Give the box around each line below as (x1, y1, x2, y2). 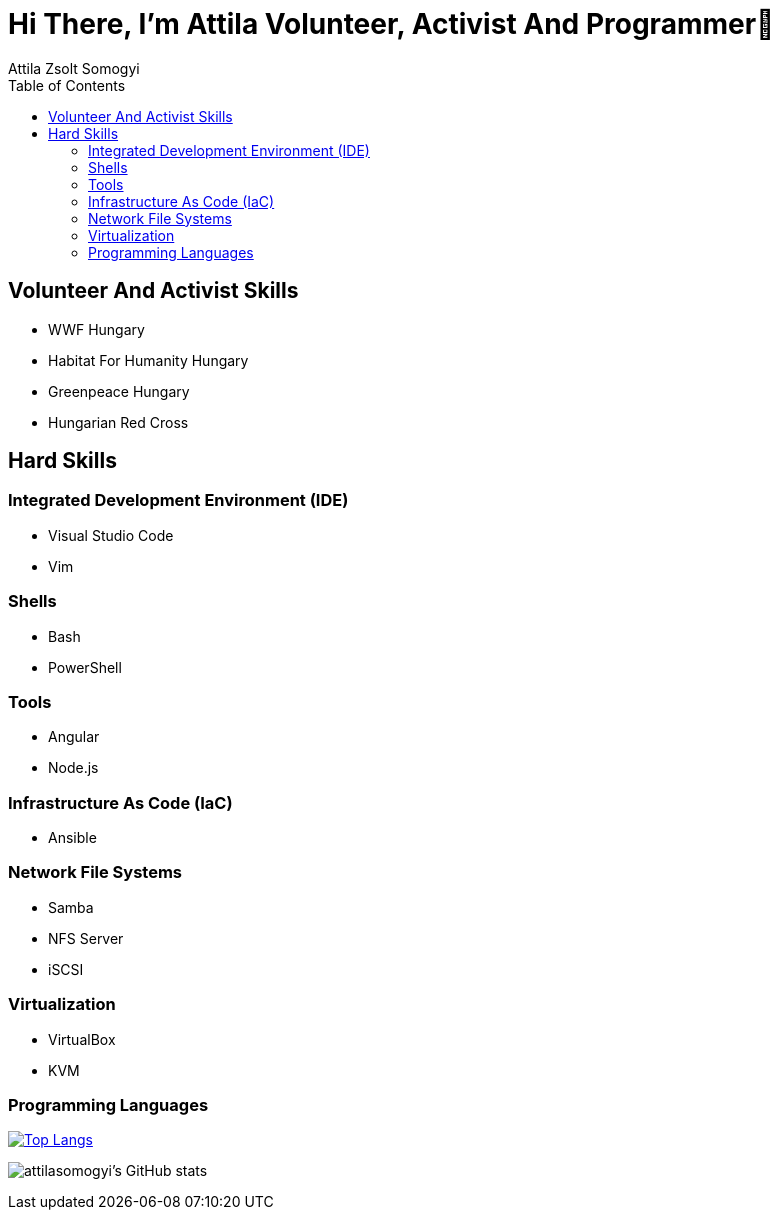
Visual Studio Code (48, 526, 174, 544)
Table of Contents (8, 76, 126, 94)
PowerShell (48, 658, 122, 676)
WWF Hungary (48, 320, 145, 338)
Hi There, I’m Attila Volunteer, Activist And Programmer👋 (8, 7, 775, 41)
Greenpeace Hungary (48, 382, 190, 400)
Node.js (48, 759, 99, 777)
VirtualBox (48, 1030, 116, 1048)
